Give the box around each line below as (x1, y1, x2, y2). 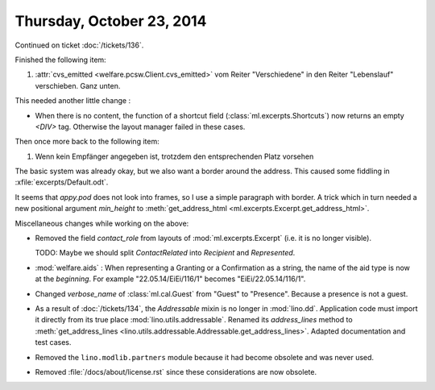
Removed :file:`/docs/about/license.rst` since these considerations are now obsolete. (35, 367, 317, 376)
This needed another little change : (14, 96, 131, 106)
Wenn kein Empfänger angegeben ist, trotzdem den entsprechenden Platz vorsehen (35, 151, 314, 161)
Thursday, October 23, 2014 (14, 12, 207, 30)
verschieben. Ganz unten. (35, 81, 121, 90)
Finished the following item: (14, 55, 106, 64)
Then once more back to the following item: (14, 137, 160, 147)
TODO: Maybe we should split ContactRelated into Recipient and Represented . (35, 248, 296, 258)
